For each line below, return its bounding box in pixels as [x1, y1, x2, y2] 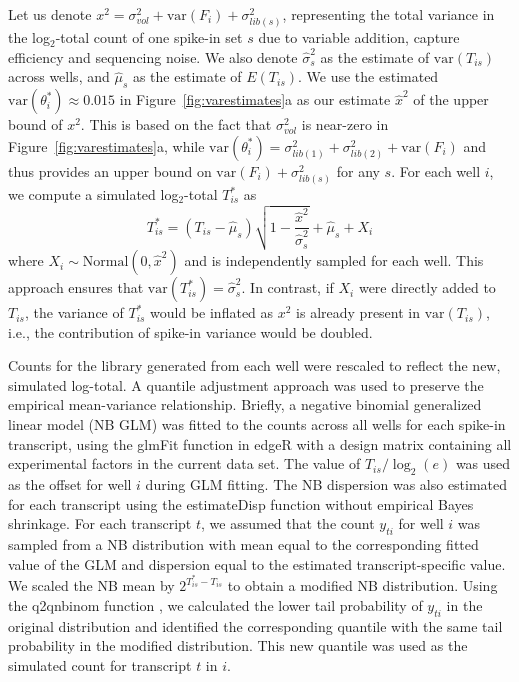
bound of [8, 114, 63, 135]
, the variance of [24, 302, 124, 323]
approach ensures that [8, 277, 144, 298]
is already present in [296, 302, 420, 323]
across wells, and [8, 66, 110, 87]
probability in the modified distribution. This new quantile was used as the [8, 635, 468, 656]
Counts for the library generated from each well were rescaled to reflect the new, [8, 355, 501, 376]
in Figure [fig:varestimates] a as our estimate [119, 89, 391, 110]
